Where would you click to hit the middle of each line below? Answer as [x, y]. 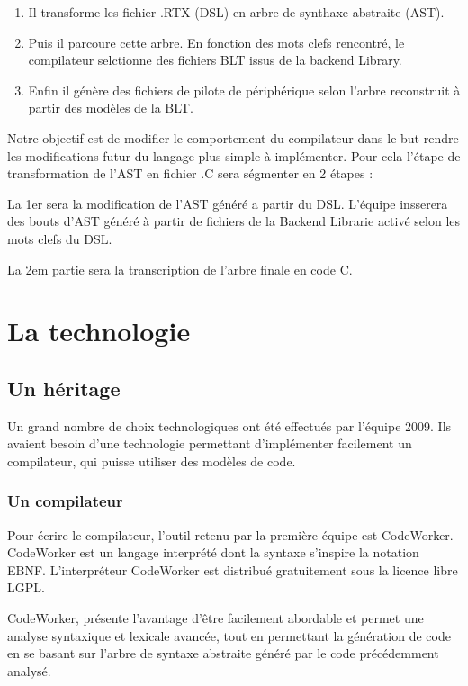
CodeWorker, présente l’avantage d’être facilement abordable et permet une [216, 618]
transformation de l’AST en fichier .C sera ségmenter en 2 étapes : [190, 173]
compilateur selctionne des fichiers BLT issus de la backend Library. [215, 60]
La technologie [99, 331]
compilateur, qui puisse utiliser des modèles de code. [152, 460]
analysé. [29, 670]
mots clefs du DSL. [60, 238]
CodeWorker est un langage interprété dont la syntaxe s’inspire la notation [213, 552]
